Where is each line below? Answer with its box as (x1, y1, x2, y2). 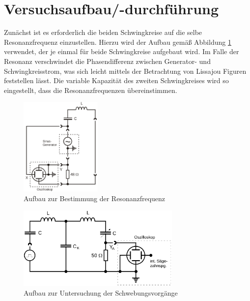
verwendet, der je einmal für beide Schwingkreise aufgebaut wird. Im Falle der (4, 46, 239, 57)
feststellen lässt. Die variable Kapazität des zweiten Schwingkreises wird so (4, 75, 229, 86)
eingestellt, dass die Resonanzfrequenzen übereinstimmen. (4, 85, 177, 95)
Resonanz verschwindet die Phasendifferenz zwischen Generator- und (4, 56, 211, 66)
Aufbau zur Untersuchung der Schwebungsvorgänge (24, 288, 178, 298)
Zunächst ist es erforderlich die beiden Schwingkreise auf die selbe (4, 27, 202, 37)
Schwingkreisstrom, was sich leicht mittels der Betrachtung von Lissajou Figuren (4, 65, 247, 76)
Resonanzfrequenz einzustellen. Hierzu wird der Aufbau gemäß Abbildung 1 (4, 36, 231, 47)
